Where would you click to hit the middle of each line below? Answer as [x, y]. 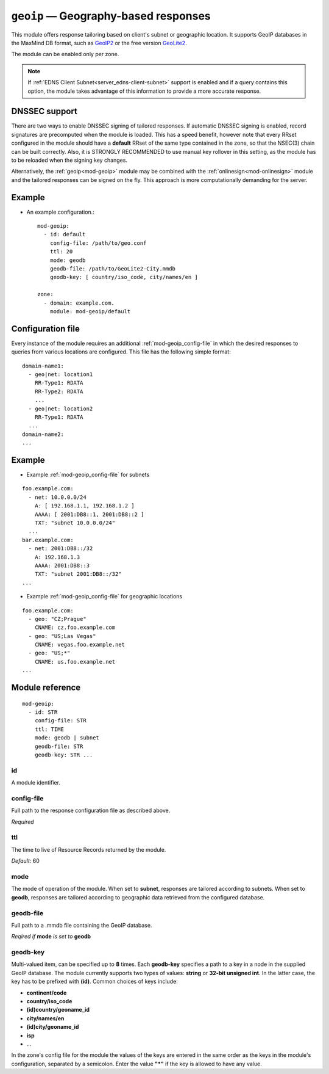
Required [23, 822]
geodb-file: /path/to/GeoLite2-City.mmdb [113, 269]
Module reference [46, 688]
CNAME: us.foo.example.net [75, 662]
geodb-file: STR [59, 746]
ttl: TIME [49, 729]
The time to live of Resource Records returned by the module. [89, 849]
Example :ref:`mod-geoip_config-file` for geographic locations [104, 597]
